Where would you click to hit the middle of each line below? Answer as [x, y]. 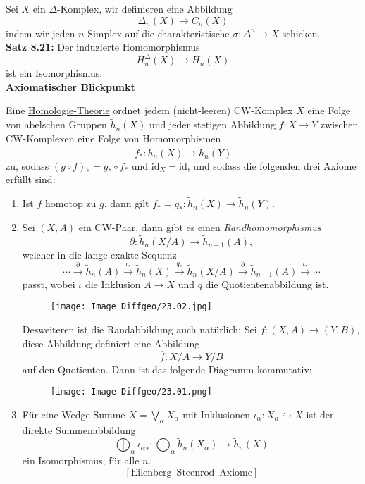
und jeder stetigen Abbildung [212, 124]
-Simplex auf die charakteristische [157, 33]
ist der [320, 414]
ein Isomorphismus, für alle [81, 460]
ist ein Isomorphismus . [54, 73]
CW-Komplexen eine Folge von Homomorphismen [113, 138]
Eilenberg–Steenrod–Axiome [191, 472]
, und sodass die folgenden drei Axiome [272, 165]
